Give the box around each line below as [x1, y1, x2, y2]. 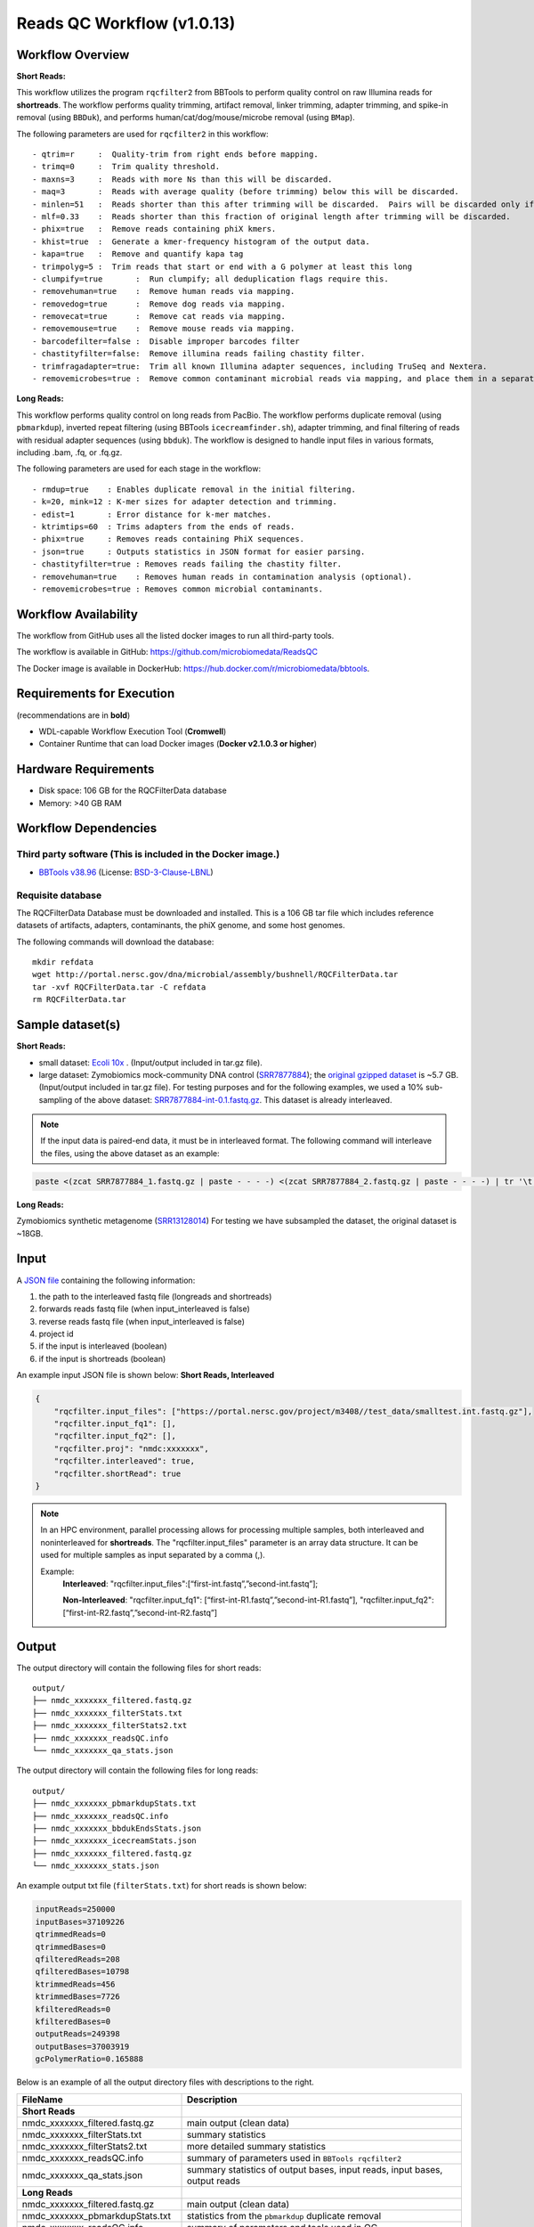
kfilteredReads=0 [35, 2004, 111, 2014]
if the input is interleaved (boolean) [38, 1341, 167, 1351]
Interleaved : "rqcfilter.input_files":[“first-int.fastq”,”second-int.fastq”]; [62, 1578, 319, 1589]
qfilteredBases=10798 [35, 1967, 130, 1977]
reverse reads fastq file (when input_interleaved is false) [38, 1316, 245, 1326]
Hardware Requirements [16, 762, 155, 777]
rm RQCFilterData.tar [32, 994, 126, 1005]
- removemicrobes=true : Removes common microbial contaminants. [32, 583, 324, 594]
